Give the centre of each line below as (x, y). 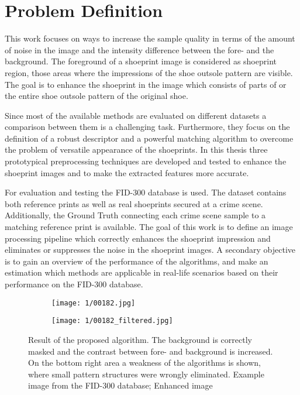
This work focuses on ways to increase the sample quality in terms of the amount (150, 38)
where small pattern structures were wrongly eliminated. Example (146, 374)
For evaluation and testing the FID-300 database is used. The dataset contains (146, 192)
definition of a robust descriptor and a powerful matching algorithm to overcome (149, 138)
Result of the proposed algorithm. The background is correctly (140, 339)
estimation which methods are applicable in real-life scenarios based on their (142, 272)
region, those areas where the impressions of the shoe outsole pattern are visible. (149, 72)
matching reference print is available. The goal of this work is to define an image (149, 227)
